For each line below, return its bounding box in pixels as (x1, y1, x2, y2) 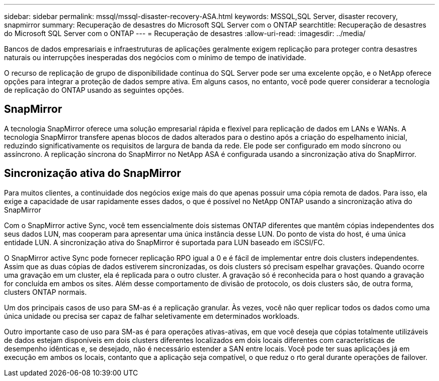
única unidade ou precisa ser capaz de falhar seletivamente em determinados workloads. (4, 311, 299, 320)
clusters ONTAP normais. (4, 287, 87, 296)
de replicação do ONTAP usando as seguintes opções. (4, 86, 184, 94)
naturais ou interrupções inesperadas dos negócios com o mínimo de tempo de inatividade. (4, 53, 306, 62)
